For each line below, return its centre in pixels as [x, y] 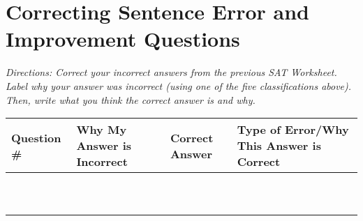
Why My [102, 130]
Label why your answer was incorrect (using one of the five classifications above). [179, 85]
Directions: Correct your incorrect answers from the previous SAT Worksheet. [171, 72]
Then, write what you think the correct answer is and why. [131, 99]
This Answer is [279, 146]
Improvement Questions [123, 39]
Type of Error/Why [293, 130]
